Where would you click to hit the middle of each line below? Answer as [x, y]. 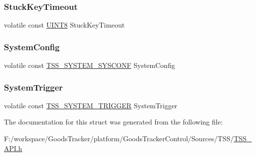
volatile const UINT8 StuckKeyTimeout [64, 25]
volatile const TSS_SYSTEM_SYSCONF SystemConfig [89, 65]
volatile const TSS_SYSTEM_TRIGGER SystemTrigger [91, 105]
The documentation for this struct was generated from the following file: [113, 122]
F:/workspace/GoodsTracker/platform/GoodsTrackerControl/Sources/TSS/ [119, 139]
